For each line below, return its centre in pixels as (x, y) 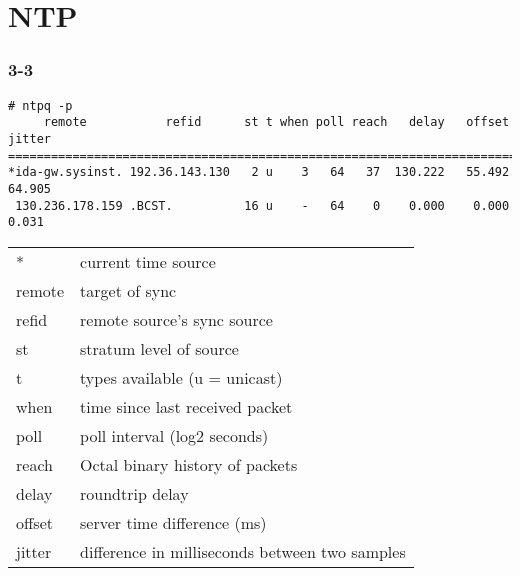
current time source (148, 261)
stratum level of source (159, 348)
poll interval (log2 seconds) (174, 435)
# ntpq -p (40, 105)
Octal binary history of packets (189, 464)
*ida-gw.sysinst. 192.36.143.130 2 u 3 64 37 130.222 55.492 (259, 172)
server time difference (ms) (173, 522)
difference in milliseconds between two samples (243, 551)
